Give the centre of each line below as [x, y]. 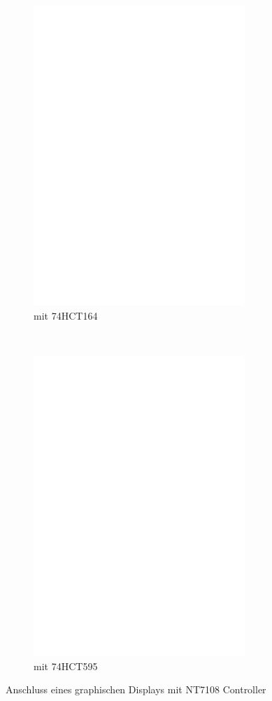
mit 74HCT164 [66, 315]
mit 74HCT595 [66, 666]
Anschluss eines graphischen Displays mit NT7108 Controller [136, 689]
